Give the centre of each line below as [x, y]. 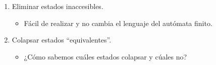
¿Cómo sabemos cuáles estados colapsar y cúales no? [105, 56]
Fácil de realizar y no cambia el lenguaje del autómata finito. [118, 23]
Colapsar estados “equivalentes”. [62, 40]
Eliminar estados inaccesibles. [58, 6]
